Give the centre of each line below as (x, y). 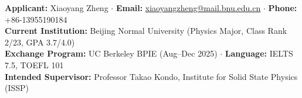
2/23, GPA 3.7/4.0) (40, 42)
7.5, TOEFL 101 (34, 64)
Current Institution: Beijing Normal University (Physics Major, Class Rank (146, 31)
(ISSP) (17, 88)
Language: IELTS (259, 53)
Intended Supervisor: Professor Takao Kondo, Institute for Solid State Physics (151, 76)
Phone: (283, 8)
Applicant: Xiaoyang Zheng (57, 8)
